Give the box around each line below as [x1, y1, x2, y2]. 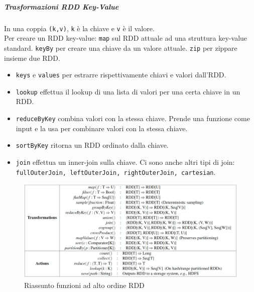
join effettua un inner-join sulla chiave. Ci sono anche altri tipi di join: [16, 156, 235, 167]
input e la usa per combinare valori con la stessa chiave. [16, 123, 188, 133]
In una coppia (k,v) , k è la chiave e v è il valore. [4, 23, 155, 33]
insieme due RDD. [4, 52, 60, 63]
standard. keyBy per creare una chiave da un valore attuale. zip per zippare [4, 42, 237, 53]
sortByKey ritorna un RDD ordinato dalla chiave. [16, 140, 169, 150]
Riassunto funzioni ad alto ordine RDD [24, 280, 145, 290]
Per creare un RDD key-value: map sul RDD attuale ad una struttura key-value [4, 33, 247, 43]
